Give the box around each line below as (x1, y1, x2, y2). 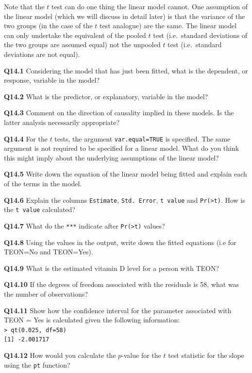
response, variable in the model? (4, 75, 100, 85)
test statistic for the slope (168, 350, 244, 360)
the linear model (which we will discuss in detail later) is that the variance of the (4, 11, 245, 21)
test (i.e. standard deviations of (153, 30, 248, 40)
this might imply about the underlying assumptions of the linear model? (4, 152, 219, 162)
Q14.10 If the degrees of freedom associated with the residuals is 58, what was (4, 279, 239, 289)
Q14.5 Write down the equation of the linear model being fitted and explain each (4, 169, 247, 179)
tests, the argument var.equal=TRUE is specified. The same (54, 133, 231, 143)
